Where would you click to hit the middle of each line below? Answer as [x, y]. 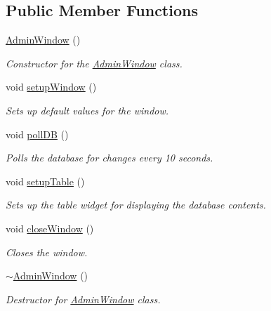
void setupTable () [45, 181]
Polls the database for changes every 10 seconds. [110, 158]
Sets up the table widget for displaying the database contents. [136, 205]
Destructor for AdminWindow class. [83, 299]
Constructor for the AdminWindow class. [94, 63]
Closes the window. [47, 252]
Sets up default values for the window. [87, 110]
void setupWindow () [51, 87]
